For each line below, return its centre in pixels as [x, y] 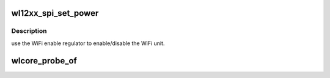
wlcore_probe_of [44, 61]
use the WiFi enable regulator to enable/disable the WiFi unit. [88, 43]
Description [29, 31]
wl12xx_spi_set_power [55, 13]
